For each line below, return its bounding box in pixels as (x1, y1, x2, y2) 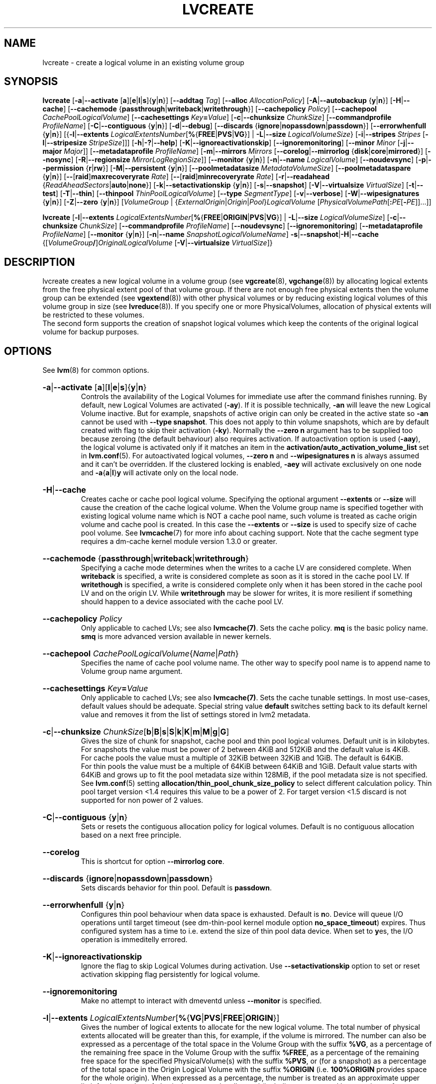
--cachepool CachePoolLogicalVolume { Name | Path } (42, 649, 239, 659)
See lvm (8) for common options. (42, 366, 149, 375)
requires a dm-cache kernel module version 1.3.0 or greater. (81, 537, 277, 546)
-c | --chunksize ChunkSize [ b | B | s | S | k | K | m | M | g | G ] (42, 727, 229, 737)
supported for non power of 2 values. (81, 796, 204, 805)
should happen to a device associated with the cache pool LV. (81, 597, 284, 606)
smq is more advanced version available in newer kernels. (81, 632, 271, 641)
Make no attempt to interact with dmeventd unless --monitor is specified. (81, 996, 322, 1005)
